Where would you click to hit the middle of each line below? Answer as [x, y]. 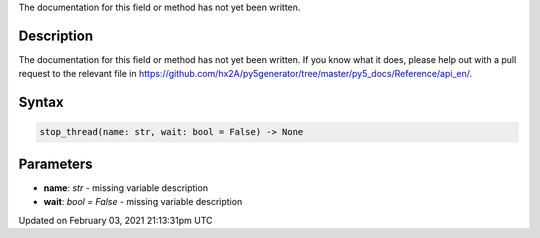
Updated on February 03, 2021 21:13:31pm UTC [115, 220]
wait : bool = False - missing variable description [143, 202]
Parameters [55, 163]
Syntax [41, 102]
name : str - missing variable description [126, 187]
